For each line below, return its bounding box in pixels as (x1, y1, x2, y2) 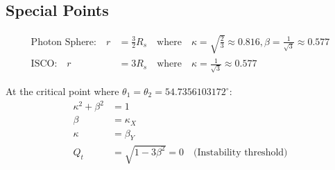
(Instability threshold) (193, 147, 288, 158)
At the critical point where (6, 84, 119, 99)
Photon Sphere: (31, 37, 96, 47)
